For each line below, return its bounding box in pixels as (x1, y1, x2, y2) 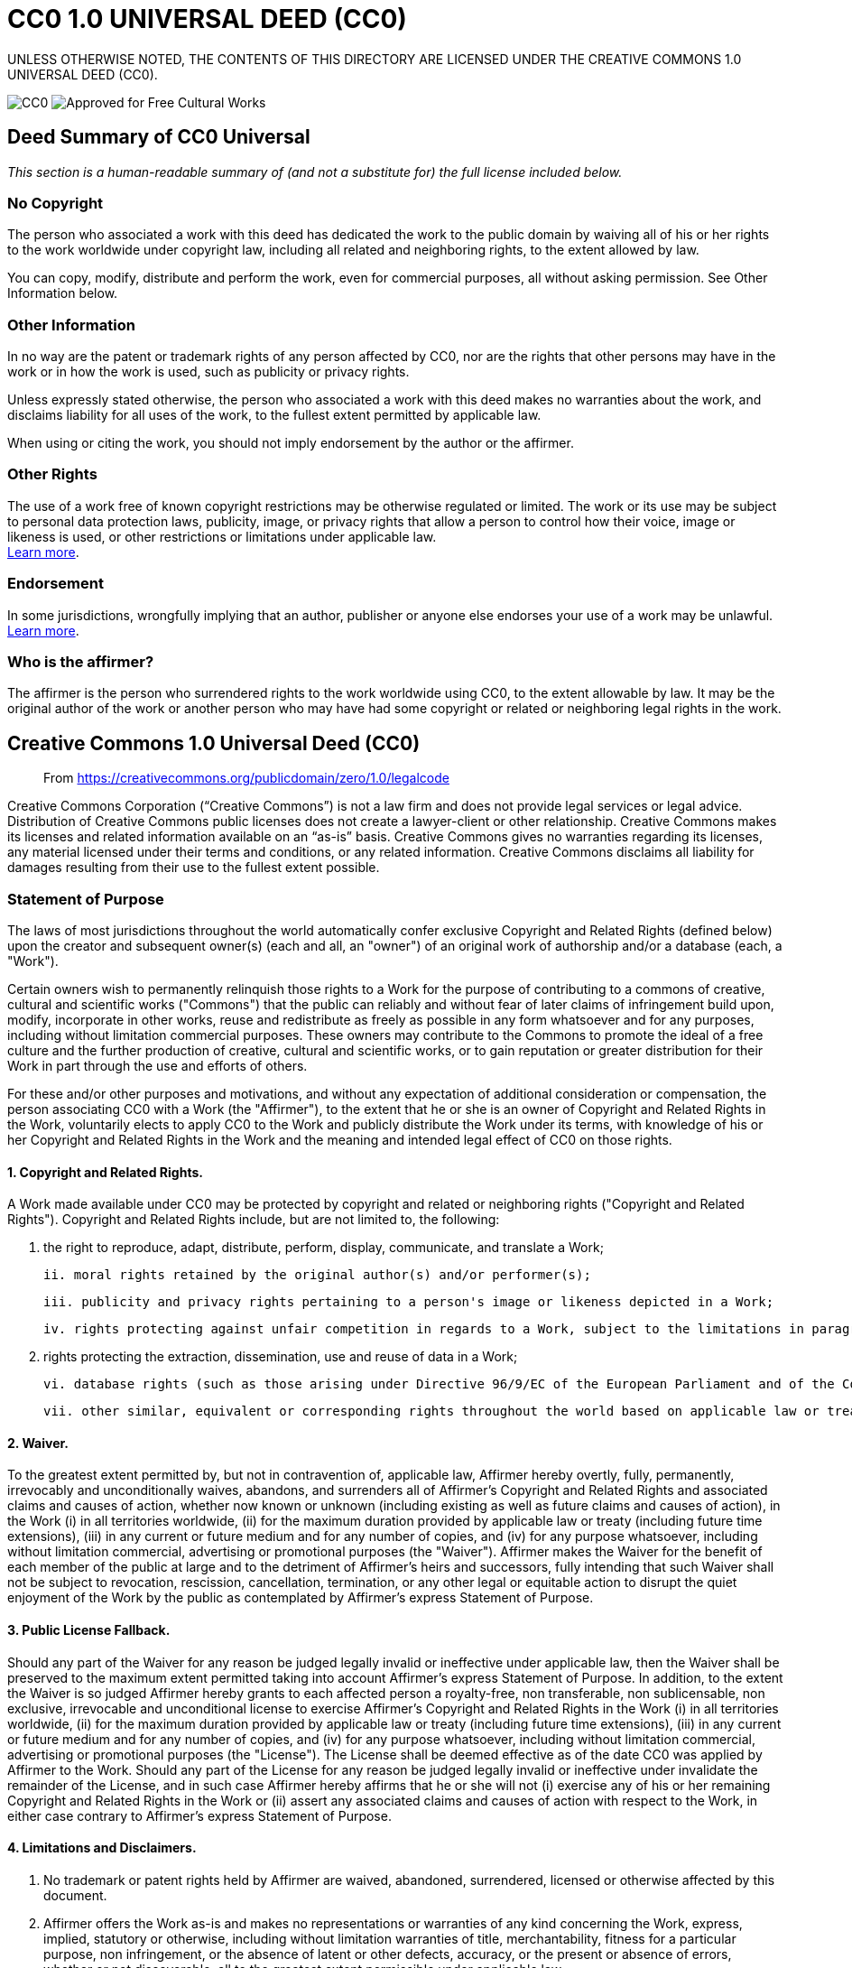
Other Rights (7, 465, 97, 484)
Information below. (7, 285, 118, 302)
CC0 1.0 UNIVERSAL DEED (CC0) (7, 4, 407, 34)
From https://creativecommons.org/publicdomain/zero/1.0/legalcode (43, 770, 449, 786)
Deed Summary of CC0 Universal (7, 125, 310, 149)
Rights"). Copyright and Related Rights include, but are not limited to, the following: (7, 1211, 500, 1228)
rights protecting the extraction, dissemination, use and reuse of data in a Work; (43, 1349, 518, 1365)
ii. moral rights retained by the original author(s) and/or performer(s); (43, 1267, 591, 1283)
